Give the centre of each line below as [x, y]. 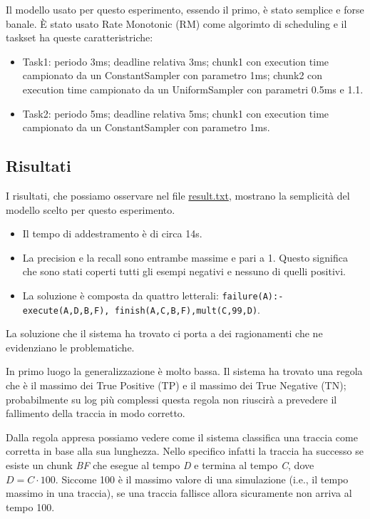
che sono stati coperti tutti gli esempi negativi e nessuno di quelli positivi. [184, 271]
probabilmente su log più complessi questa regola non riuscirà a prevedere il [171, 399]
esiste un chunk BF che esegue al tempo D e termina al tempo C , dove [160, 464]
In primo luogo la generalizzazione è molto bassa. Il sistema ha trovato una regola [184, 371]
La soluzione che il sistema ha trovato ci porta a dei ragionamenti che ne [164, 333]
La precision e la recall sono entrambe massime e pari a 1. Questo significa [185, 257]
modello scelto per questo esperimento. [91, 209]
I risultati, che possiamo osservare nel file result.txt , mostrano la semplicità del [178, 195]
